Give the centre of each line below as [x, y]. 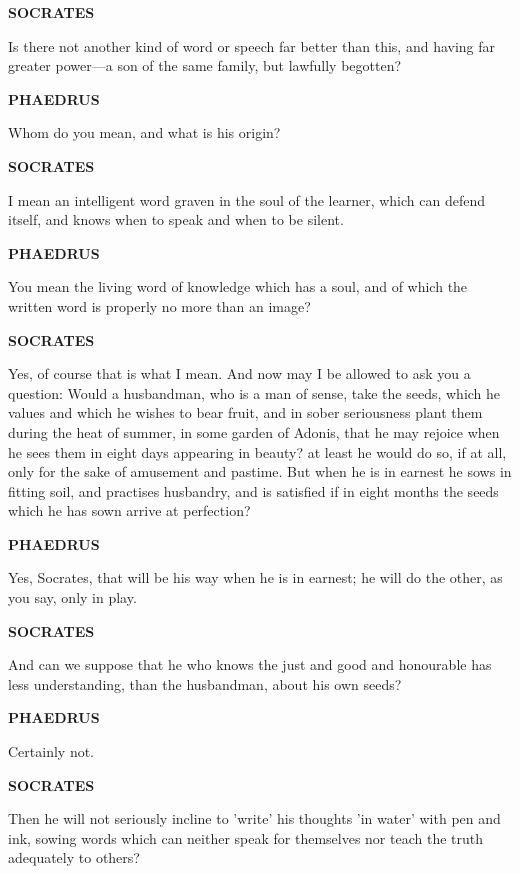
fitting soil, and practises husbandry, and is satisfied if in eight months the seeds [253, 490]
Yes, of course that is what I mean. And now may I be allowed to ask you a [239, 373]
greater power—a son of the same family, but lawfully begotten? [205, 65]
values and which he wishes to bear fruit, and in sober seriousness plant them [245, 412]
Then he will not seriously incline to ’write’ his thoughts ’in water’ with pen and [254, 818]
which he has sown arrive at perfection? [129, 510]
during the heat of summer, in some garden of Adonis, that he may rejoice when [254, 431]
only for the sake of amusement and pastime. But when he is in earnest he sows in [260, 471]
